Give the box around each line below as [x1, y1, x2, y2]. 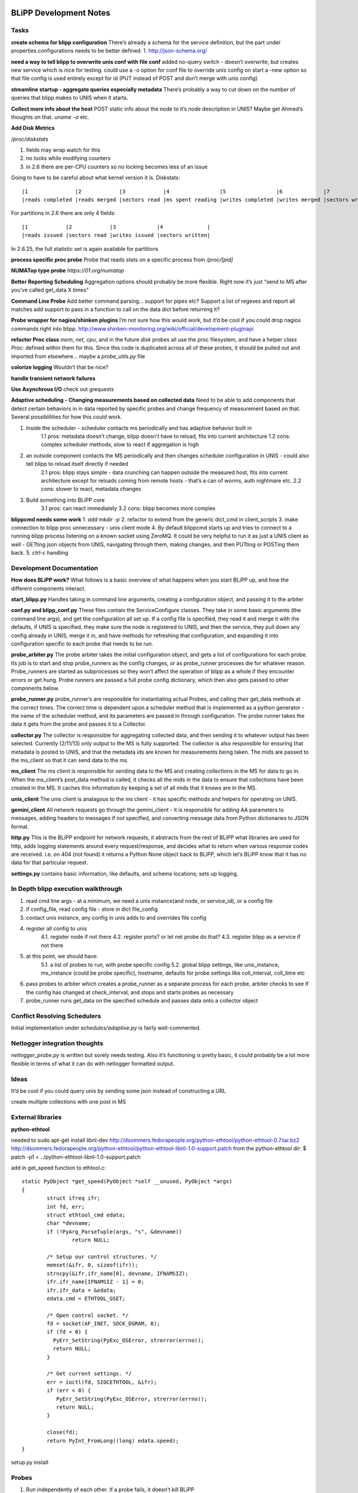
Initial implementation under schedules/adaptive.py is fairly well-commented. [11, 1024, 201, 1031]
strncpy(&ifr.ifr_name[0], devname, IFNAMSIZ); [47, 1270, 189, 1277]
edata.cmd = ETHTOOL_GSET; [47, 1295, 126, 1302]
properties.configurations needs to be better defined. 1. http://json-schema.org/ [11, 47, 208, 54]
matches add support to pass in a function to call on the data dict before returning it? [11, 305, 220, 313]
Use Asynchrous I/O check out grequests [11, 386, 115, 393]
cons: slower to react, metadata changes [41, 486, 141, 493]
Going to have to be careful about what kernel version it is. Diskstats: [11, 174, 180, 182]
